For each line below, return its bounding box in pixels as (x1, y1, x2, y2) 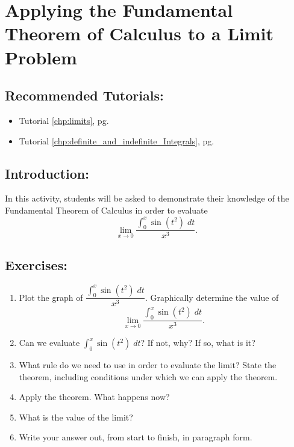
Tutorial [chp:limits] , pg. (19, 114, 109, 126)
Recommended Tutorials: (5, 86, 164, 105)
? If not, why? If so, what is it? (140, 336, 255, 349)
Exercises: (5, 255, 67, 274)
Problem (5, 45, 77, 69)
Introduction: (5, 164, 89, 182)
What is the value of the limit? (19, 410, 133, 423)
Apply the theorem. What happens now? (19, 390, 170, 403)
